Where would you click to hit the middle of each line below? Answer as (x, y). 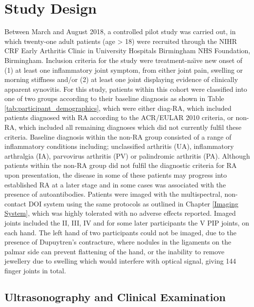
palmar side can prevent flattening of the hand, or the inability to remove (115, 251)
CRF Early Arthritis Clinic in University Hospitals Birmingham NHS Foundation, (127, 51)
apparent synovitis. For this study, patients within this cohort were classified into (126, 89)
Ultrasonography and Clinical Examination (115, 297)
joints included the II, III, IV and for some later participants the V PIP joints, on (127, 223)
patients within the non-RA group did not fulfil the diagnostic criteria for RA (121, 165)
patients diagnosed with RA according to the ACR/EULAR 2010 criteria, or (119, 117)
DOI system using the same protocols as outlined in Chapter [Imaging (134, 203)
